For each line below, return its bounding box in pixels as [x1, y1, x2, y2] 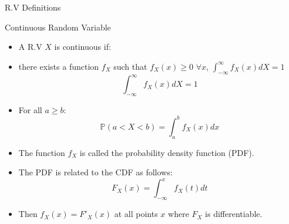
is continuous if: [54, 40, 111, 53]
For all [18, 103, 42, 116]
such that [113, 60, 147, 72]
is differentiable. [205, 208, 263, 220]
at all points [114, 208, 158, 220]
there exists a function [18, 60, 99, 72]
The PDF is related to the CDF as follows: [18, 166, 173, 178]
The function [18, 146, 65, 158]
